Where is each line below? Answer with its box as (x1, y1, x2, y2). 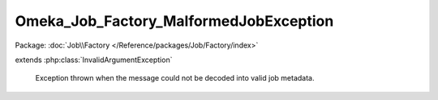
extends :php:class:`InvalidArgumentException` (15, 55, 173, 65)
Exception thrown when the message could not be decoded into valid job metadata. (35, 73, 315, 83)
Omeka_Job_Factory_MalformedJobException (15, 12, 334, 30)
